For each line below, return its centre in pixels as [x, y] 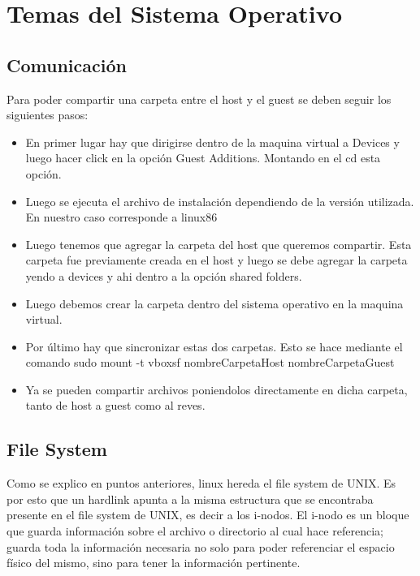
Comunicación [67, 64]
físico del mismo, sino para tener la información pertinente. [154, 563]
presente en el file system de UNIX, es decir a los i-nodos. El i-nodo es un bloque [208, 515]
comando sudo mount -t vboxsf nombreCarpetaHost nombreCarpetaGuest [210, 362]
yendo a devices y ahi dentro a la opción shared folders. [164, 275]
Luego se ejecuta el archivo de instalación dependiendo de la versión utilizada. [220, 201]
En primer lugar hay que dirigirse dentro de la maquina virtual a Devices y [212, 142]
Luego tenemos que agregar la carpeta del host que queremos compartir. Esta [219, 244]
